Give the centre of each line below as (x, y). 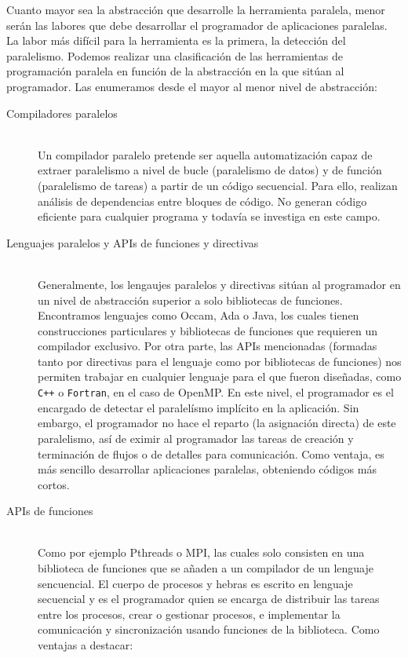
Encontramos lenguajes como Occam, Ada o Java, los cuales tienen (199, 315)
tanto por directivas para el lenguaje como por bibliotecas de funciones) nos (220, 361)
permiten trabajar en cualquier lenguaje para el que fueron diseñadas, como (220, 377)
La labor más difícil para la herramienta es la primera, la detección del (176, 40)
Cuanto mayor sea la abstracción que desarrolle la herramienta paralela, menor (196, 9)
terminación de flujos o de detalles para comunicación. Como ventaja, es (211, 453)
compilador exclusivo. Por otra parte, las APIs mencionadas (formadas (208, 346)
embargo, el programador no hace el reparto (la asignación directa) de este (217, 423)
